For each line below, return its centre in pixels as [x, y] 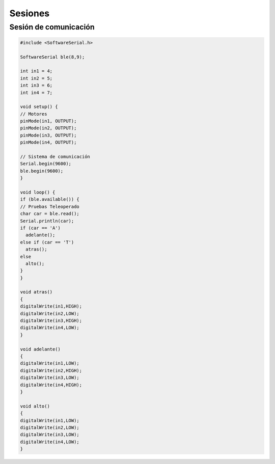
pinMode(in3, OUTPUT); [48, 135]
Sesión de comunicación [52, 27]
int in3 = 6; [36, 86]
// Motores [34, 114]
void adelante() [40, 349]
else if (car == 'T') [47, 242]
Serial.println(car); [47, 221]
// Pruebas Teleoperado [50, 207]
